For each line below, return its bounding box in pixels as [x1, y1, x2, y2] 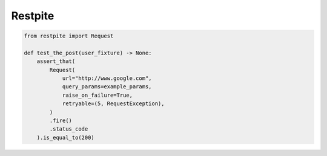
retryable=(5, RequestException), [62, 100, 165, 107]
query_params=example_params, [62, 83, 152, 90]
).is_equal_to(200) [36, 134, 95, 141]
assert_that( [36, 58, 76, 65]
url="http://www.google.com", [62, 75, 152, 82]
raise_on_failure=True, [62, 91, 133, 99]
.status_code [49, 126, 88, 132]
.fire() [49, 117, 73, 124]
